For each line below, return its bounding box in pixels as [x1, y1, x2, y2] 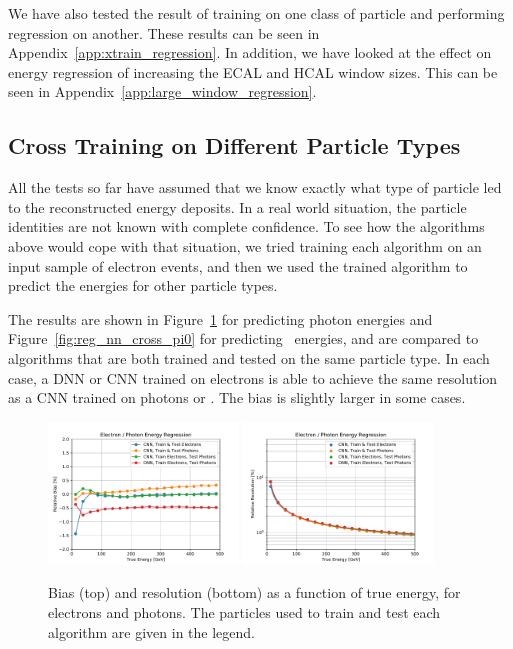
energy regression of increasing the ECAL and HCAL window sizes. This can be [8, 61, 498, 82]
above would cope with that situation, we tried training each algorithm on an [8, 235, 482, 256]
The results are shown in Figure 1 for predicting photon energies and [8, 308, 433, 329]
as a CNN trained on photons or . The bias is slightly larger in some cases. [8, 387, 466, 408]
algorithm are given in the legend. [48, 621, 255, 642]
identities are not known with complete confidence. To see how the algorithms [8, 216, 485, 237]
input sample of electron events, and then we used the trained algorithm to [8, 255, 468, 276]
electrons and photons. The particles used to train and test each [48, 601, 441, 622]
